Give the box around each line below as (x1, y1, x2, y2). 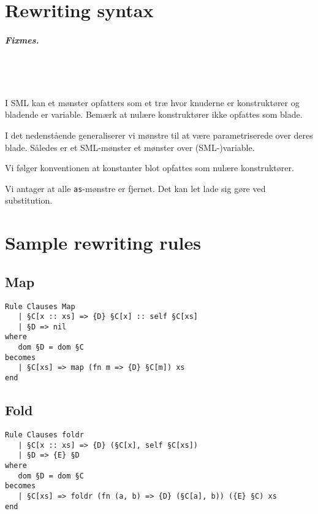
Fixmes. (5, 33, 39, 46)
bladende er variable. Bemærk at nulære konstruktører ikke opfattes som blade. (5, 108, 303, 121)
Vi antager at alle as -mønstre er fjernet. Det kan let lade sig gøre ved (5, 182, 266, 194)
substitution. (5, 194, 53, 207)
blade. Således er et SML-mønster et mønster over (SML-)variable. (5, 140, 255, 153)
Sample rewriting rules (5, 230, 201, 255)
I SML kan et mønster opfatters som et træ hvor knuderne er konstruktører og (5, 96, 300, 109)
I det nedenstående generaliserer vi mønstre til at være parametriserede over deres (5, 128, 313, 141)
